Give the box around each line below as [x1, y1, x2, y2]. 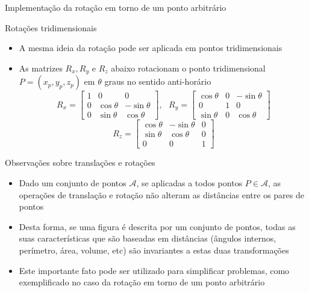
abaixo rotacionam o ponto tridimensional [111, 61, 266, 74]
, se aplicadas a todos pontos [136, 177, 243, 189]
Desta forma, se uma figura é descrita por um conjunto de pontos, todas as [19, 220, 296, 233]
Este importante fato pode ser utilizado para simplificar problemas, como [19, 264, 290, 276]
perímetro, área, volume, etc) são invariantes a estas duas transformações [19, 243, 289, 256]
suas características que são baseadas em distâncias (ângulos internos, [19, 232, 276, 245]
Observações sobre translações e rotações [5, 156, 155, 169]
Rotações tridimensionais [5, 21, 97, 34]
